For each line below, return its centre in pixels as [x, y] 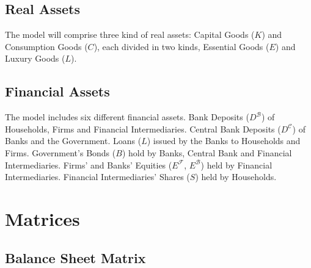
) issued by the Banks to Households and [224, 141]
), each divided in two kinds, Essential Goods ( [181, 46]
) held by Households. [236, 177]
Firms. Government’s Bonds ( [60, 152]
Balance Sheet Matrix [75, 257]
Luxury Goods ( [35, 58]
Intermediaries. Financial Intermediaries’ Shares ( [97, 177]
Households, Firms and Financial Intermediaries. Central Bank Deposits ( [143, 129]
